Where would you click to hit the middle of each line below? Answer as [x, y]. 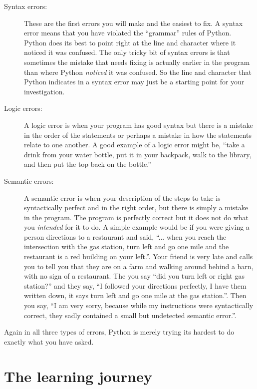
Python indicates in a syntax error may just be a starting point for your [134, 82]
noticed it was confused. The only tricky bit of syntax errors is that [127, 52]
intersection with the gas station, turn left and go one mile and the [127, 246]
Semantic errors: [29, 181]
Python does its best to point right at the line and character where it [130, 42]
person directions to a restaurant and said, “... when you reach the [125, 236]
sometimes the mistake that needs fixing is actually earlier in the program [137, 62]
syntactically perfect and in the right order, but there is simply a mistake [136, 207]
